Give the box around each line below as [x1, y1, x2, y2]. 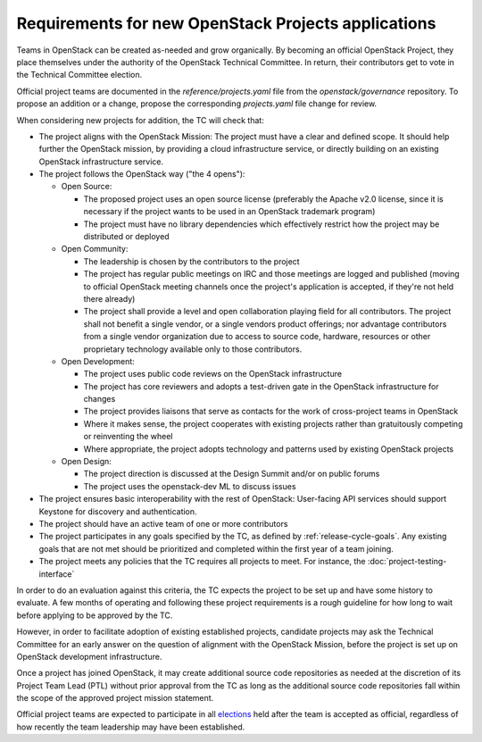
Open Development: [61, 355, 136, 366]
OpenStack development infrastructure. [16, 651, 162, 662]
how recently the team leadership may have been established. [16, 721, 245, 732]
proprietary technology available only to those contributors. [83, 344, 303, 354]
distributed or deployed [83, 231, 170, 242]
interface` [38, 568, 75, 579]
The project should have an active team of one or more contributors [38, 519, 288, 529]
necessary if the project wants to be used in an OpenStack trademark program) [83, 206, 376, 217]
